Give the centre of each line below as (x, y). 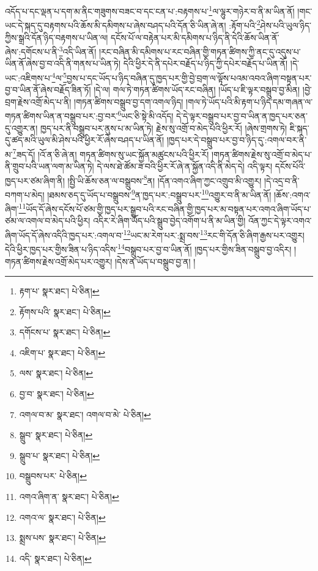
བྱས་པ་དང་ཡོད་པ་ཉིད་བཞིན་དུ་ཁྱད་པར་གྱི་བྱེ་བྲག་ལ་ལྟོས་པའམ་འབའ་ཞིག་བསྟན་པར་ (189, 77)
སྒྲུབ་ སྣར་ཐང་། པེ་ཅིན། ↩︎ (56, 435)
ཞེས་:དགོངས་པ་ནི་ (32, 51)
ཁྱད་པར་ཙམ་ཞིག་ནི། (35, 180)
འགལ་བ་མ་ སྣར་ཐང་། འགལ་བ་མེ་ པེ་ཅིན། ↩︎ (85, 414)
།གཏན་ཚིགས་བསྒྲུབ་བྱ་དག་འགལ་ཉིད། (129, 101)
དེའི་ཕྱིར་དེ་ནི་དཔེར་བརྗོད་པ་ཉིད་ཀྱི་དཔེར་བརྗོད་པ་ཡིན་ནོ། (205, 63)
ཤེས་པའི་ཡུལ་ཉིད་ (286, 25)
